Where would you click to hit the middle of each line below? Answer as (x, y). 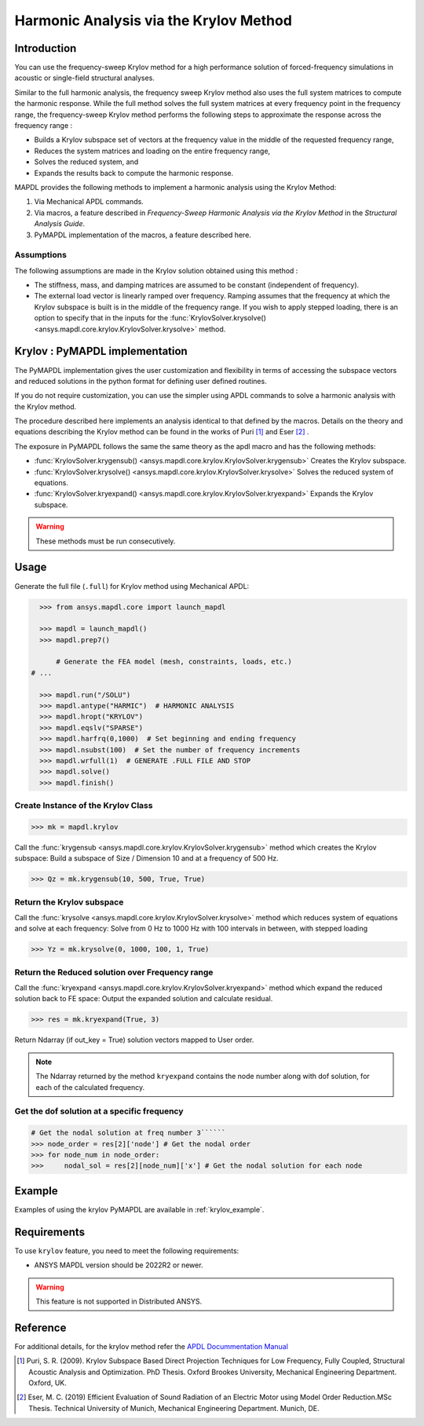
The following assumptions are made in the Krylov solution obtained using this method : (156, 270)
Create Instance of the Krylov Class (84, 806)
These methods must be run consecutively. (106, 541)
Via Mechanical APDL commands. (89, 202)
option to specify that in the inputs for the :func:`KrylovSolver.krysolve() (150, 318)
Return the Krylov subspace (69, 901)
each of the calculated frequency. (90, 1087)
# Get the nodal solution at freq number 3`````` (128, 1133)
